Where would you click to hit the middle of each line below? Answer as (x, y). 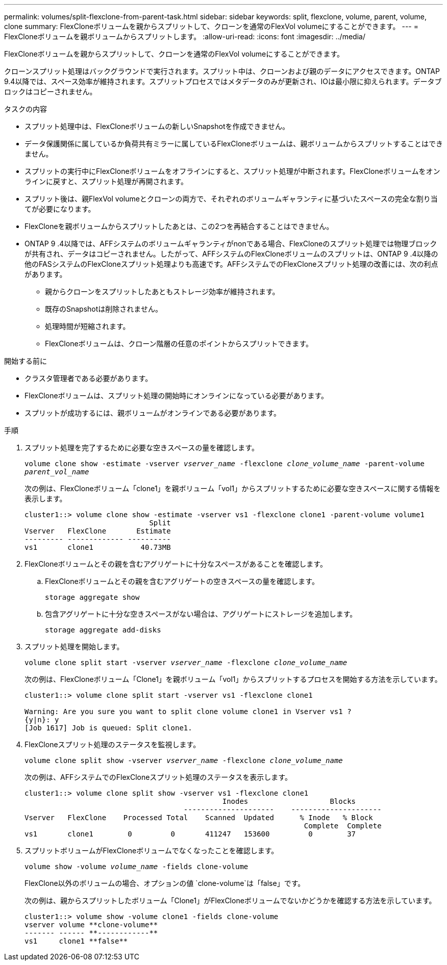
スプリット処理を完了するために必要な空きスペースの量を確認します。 (142, 448)
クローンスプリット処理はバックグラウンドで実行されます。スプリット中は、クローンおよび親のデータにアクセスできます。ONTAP (222, 71)
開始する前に (26, 361)
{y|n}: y (42, 720)
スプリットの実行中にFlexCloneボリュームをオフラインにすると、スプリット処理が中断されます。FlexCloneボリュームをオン (232, 171)
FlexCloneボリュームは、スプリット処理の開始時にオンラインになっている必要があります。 (177, 396)
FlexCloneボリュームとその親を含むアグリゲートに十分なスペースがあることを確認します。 (176, 564)
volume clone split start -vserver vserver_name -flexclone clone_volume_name (186, 663)
